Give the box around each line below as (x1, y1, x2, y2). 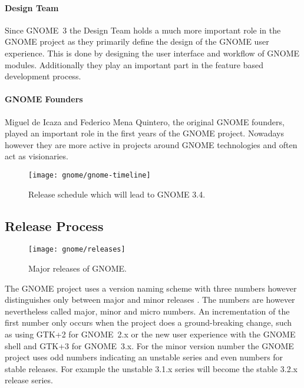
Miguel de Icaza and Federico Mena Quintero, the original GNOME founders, (5, 115, 285, 128)
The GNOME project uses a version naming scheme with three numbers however (5, 282, 297, 294)
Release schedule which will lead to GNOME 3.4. (28, 188, 206, 200)
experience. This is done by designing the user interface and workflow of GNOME (5, 46, 300, 59)
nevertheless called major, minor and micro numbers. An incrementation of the (5, 305, 290, 317)
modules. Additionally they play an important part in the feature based (5, 58, 263, 71)
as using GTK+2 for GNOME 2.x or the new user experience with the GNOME (5, 328, 296, 340)
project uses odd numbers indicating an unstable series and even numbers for (5, 351, 283, 363)
